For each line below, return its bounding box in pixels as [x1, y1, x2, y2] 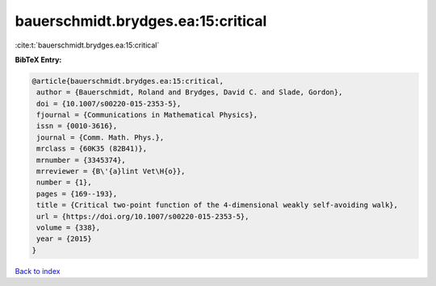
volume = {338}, [36, 223, 101, 232]
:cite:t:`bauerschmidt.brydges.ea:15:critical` [15, 40, 160, 50]
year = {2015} [36, 234, 92, 243]
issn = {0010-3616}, [36, 122, 118, 131]
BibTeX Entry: [15, 55, 62, 64]
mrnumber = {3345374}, [36, 155, 127, 164]
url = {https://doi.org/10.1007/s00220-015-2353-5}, [36, 212, 249, 221]
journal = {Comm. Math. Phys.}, [36, 133, 165, 142]
